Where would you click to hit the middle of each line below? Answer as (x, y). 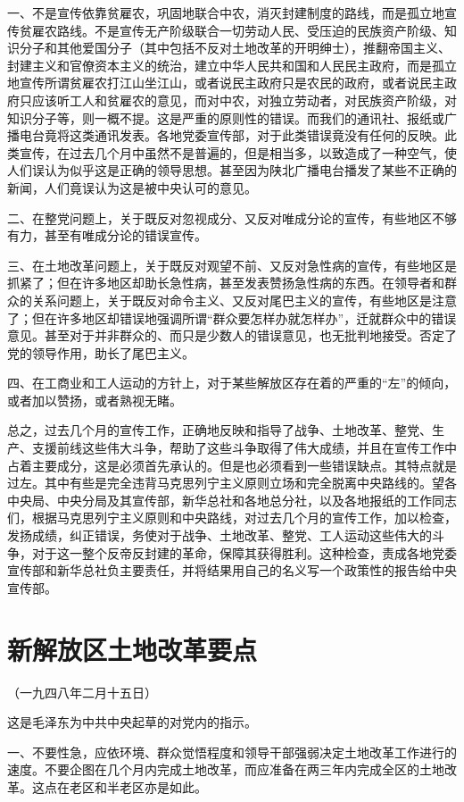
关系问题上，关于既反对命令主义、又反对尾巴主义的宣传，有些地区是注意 (244, 300)
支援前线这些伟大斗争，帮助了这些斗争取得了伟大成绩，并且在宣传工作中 (244, 448)
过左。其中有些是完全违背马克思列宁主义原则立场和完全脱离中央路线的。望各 (232, 483)
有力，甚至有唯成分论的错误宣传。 (107, 235)
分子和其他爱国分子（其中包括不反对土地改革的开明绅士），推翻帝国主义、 (235, 48)
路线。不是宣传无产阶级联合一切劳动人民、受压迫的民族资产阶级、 (250, 30)
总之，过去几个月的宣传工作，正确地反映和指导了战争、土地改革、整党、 (220, 430)
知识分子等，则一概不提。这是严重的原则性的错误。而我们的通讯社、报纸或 (226, 117)
